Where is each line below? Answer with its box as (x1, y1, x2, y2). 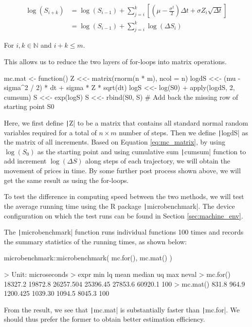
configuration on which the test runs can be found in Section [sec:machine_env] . (4, 210, 243, 220)
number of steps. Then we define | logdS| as (119, 127, 248, 137)
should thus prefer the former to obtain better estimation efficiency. (4, 314, 205, 324)
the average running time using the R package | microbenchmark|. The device (4, 200, 235, 211)
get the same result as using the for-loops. (4, 175, 129, 185)
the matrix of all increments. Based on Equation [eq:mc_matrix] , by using (4, 137, 225, 147)
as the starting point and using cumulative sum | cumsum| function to (37, 146, 246, 156)
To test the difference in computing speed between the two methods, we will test (4, 191, 244, 201)
